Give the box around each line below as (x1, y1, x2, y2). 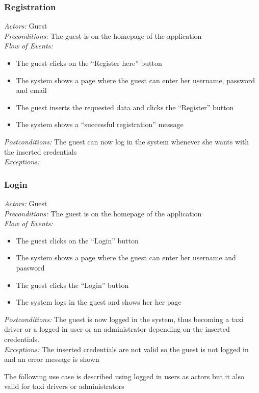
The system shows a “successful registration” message (16, 119, 184, 130)
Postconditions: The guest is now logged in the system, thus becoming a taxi (4, 313, 244, 324)
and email (16, 85, 47, 95)
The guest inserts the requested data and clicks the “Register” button (16, 102, 234, 112)
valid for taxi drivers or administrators (4, 381, 124, 391)
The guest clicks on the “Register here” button (16, 58, 162, 68)
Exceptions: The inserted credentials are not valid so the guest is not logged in (4, 343, 249, 354)
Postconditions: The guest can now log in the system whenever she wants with (4, 136, 249, 146)
